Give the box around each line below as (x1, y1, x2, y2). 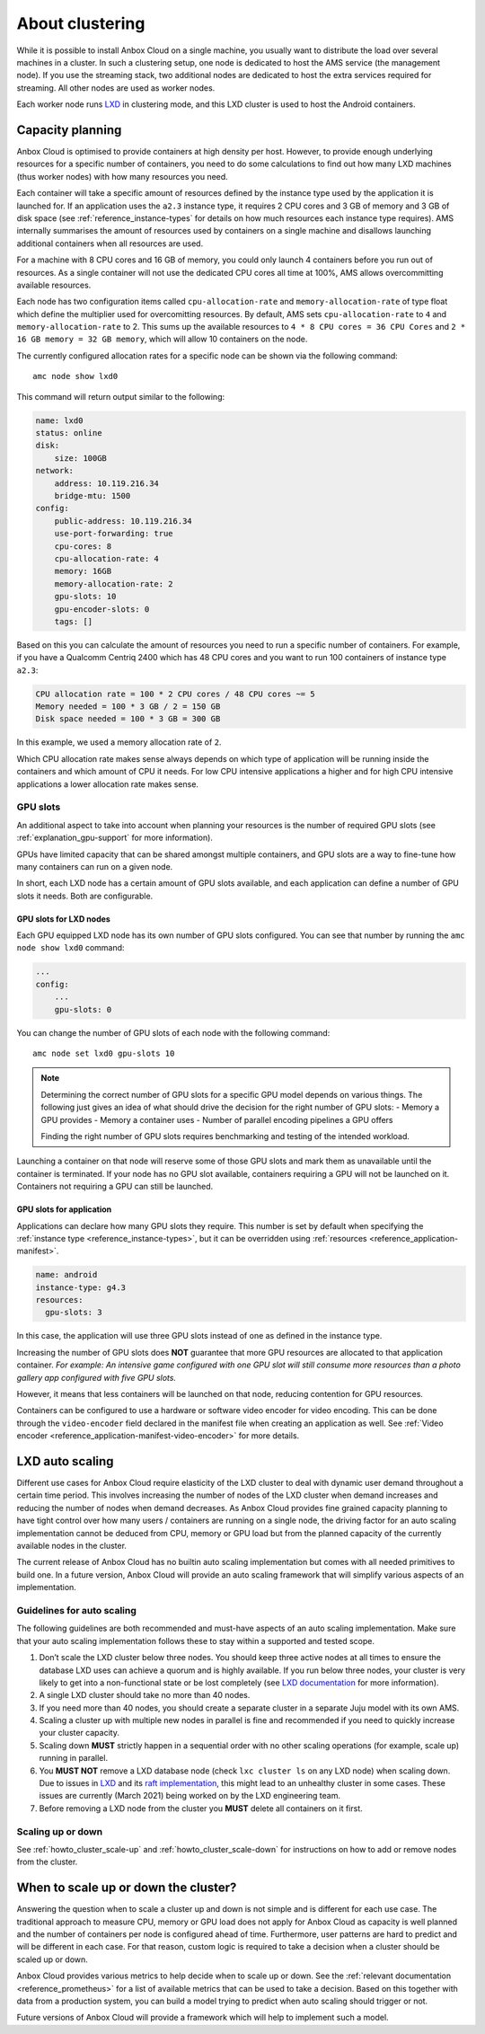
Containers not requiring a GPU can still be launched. (16, 1181, 214, 1192)
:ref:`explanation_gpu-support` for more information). (16, 832, 213, 844)
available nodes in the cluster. (16, 1541, 128, 1552)
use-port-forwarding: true (54, 528, 174, 539)
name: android (35, 1269, 98, 1280)
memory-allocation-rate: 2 (54, 579, 174, 588)
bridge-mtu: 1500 (54, 491, 131, 500)
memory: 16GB (54, 566, 112, 577)
